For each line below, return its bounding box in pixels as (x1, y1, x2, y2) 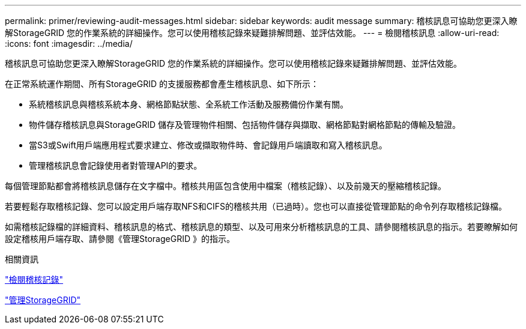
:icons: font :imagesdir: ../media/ (5, 38, 133, 49)
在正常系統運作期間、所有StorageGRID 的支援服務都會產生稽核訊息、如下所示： (5, 79, 319, 89)
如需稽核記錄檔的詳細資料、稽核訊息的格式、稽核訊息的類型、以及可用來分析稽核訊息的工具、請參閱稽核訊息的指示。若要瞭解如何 (5, 222, 518, 232)
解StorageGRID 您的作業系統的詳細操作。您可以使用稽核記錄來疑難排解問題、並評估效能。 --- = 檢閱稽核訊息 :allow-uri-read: (5, 28, 500, 38)
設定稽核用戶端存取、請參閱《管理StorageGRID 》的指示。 (5, 234, 235, 244)
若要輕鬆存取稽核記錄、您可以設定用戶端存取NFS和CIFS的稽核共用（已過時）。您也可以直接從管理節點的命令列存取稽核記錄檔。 (5, 201, 507, 211)
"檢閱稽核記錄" (5, 274, 64, 285)
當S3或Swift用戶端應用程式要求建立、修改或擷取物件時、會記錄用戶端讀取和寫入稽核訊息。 (29, 140, 387, 150)
